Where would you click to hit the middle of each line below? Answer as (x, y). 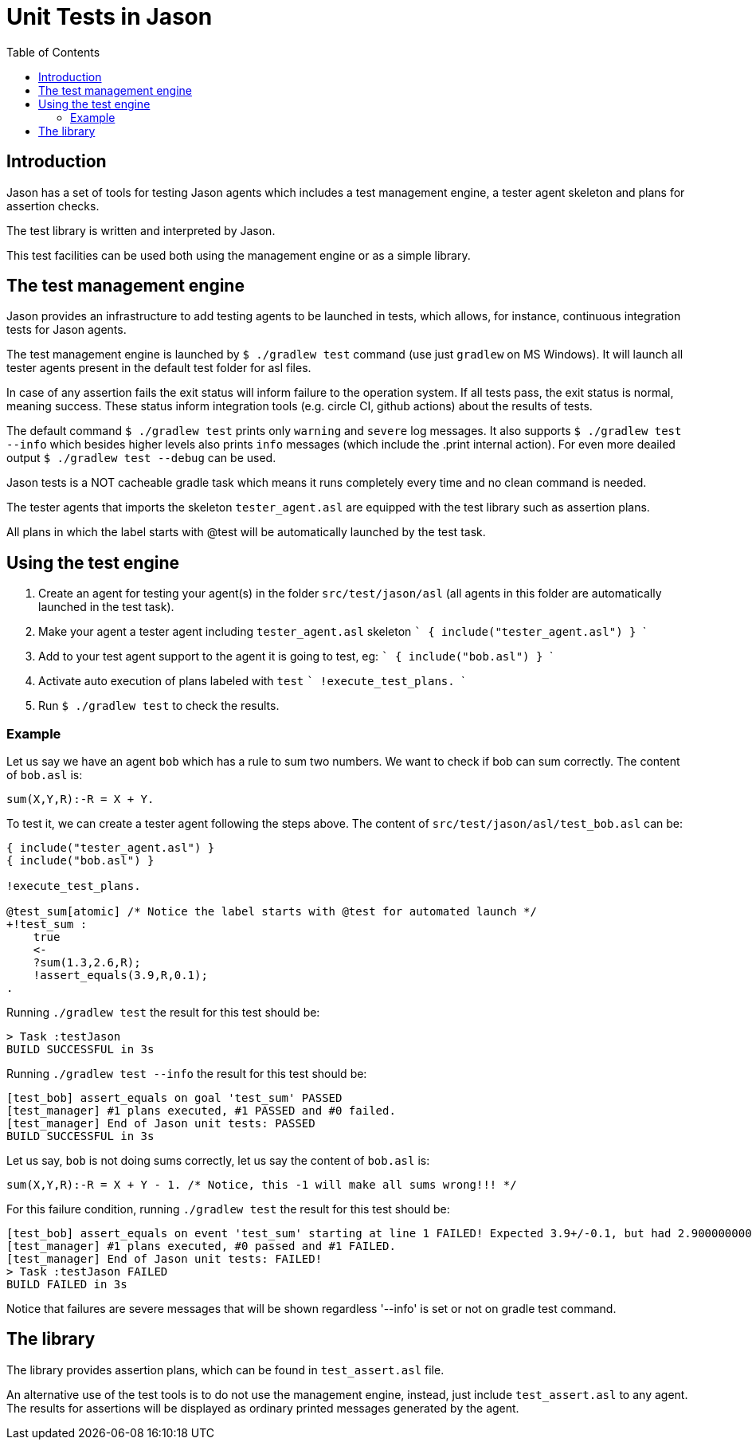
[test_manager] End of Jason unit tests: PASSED (161, 1124)
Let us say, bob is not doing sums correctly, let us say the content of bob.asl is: (218, 1161)
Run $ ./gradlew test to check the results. (159, 706)
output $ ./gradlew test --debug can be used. (141, 458)
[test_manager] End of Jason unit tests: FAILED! (164, 1259)
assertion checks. (53, 206)
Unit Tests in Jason (110, 17)
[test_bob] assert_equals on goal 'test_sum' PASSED (174, 1098)
